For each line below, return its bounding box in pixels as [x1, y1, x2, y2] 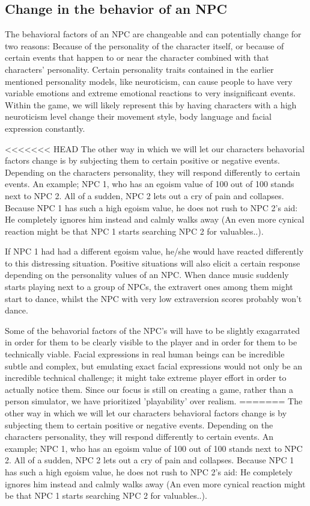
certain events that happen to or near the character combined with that [5, 51, 269, 64]
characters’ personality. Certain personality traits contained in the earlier [5, 63, 274, 75]
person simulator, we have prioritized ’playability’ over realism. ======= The [5, 395, 303, 407]
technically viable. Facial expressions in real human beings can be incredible [5, 348, 285, 360]
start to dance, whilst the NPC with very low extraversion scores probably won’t [5, 292, 302, 304]
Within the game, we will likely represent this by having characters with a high [5, 98, 297, 111]
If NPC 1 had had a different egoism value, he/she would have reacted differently [5, 245, 304, 258]
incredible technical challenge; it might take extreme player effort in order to [5, 371, 287, 384]
